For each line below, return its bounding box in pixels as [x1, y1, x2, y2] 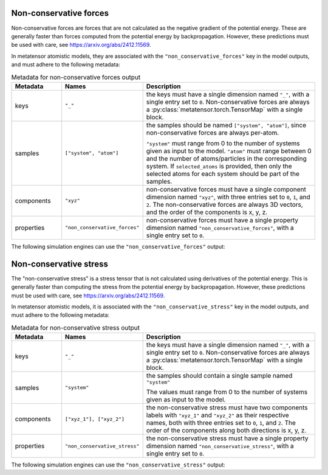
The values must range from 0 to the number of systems [146, 388, 308, 397]
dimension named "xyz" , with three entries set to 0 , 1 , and [146, 192, 311, 201]
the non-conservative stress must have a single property [146, 434, 309, 443]
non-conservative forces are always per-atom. [146, 128, 279, 137]
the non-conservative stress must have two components [146, 403, 308, 412]
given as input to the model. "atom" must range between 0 [146, 147, 312, 155]
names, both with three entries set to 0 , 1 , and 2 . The [146, 418, 296, 427]
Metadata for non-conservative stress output [11, 323, 140, 331]
